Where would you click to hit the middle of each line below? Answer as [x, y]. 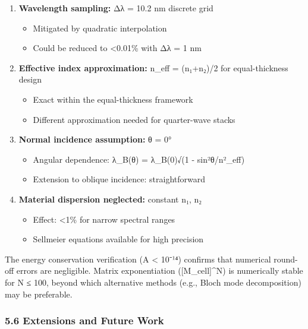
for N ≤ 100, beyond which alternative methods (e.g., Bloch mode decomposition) [153, 282]
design [30, 79]
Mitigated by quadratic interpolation [100, 28]
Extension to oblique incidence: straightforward [119, 179]
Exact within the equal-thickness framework [113, 99]
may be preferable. [39, 294]
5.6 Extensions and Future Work [84, 320]
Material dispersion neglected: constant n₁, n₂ [110, 199]
